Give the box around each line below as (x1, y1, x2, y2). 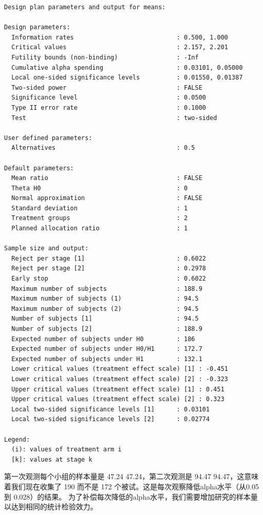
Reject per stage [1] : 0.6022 (11, 254, 206, 262)
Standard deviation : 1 (11, 204, 188, 212)
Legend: (4, 435, 30, 443)
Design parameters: (4, 24, 70, 31)
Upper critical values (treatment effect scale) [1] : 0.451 (11, 385, 225, 393)
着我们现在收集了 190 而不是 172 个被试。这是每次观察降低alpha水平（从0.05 (4, 481, 259, 491)
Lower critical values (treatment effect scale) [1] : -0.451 (11, 365, 228, 373)
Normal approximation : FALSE (11, 194, 203, 202)
